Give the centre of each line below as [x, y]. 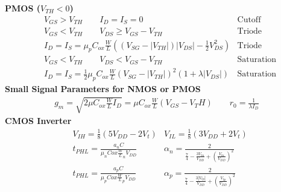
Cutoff [249, 20]
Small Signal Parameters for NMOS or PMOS [103, 89]
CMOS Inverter [38, 121]
